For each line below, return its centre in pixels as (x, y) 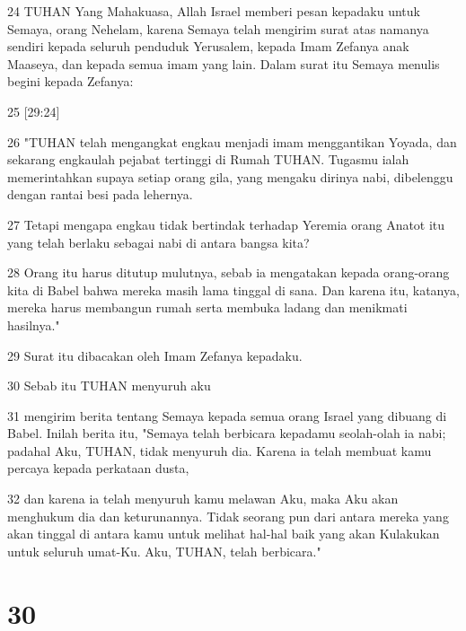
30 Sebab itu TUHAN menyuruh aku (109, 386)
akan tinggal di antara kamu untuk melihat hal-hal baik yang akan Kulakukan (224, 534)
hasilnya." (34, 324)
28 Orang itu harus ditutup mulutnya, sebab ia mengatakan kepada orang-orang (229, 272)
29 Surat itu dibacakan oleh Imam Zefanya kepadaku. (155, 355)
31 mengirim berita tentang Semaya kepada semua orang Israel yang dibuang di (227, 415)
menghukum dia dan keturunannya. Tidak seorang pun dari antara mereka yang (228, 516)
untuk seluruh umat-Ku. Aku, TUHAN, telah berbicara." (164, 551)
